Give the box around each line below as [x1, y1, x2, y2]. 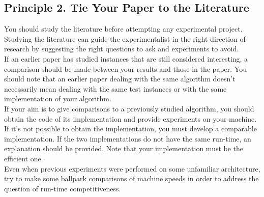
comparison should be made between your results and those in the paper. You [4, 63, 247, 74]
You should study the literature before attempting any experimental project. [4, 23, 243, 34]
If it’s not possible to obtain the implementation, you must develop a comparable [4, 123, 257, 134]
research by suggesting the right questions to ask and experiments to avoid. [4, 43, 239, 54]
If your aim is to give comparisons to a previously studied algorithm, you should [4, 103, 254, 114]
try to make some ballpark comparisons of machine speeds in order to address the [4, 173, 259, 184]
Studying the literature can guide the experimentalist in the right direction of [4, 33, 246, 44]
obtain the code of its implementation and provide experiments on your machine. [4, 113, 257, 124]
